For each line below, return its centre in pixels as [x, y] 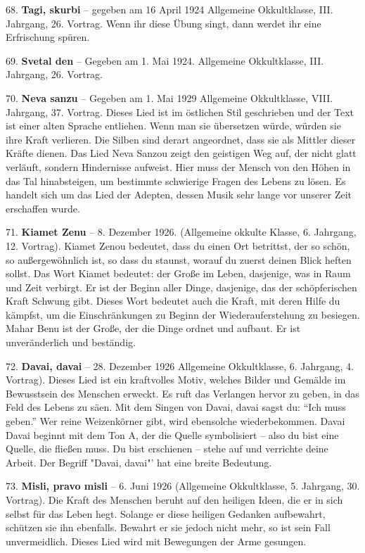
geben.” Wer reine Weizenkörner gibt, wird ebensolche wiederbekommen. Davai [175, 421]
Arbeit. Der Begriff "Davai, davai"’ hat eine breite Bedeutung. [139, 462]
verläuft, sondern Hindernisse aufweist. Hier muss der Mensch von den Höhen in [178, 166]
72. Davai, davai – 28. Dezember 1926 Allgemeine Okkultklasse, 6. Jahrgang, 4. [180, 366]
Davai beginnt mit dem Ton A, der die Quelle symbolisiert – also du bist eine [172, 434]
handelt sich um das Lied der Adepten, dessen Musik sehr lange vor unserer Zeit [179, 195]
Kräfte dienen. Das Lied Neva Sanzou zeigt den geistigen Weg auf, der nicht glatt [181, 153]
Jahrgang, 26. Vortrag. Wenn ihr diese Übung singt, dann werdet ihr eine [164, 23]
